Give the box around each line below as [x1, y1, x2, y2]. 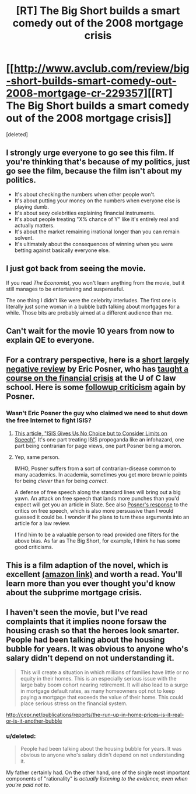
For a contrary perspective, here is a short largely [6, 355, 190, 365]
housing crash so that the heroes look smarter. [6, 626, 180, 636]
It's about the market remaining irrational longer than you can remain [14, 228, 180, 235]
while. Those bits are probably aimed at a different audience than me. [6, 309, 173, 316]
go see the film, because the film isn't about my [6, 166, 183, 176]
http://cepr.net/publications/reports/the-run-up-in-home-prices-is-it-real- [6, 711, 184, 718]
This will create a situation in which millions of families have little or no [20, 668, 190, 676]
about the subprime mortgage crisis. [6, 588, 142, 598]
